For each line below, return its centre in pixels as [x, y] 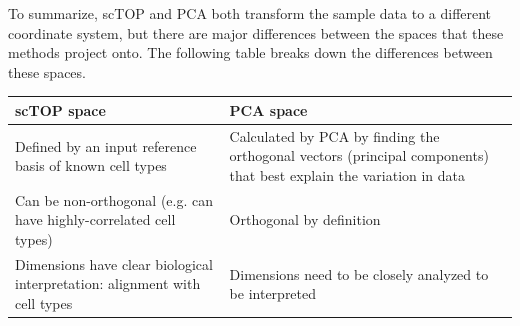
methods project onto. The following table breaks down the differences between [250, 52]
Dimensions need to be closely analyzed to [359, 273]
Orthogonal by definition [305, 219]
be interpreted [273, 293]
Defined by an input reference [106, 145]
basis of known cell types [91, 165]
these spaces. [47, 71]
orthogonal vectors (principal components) [359, 155]
